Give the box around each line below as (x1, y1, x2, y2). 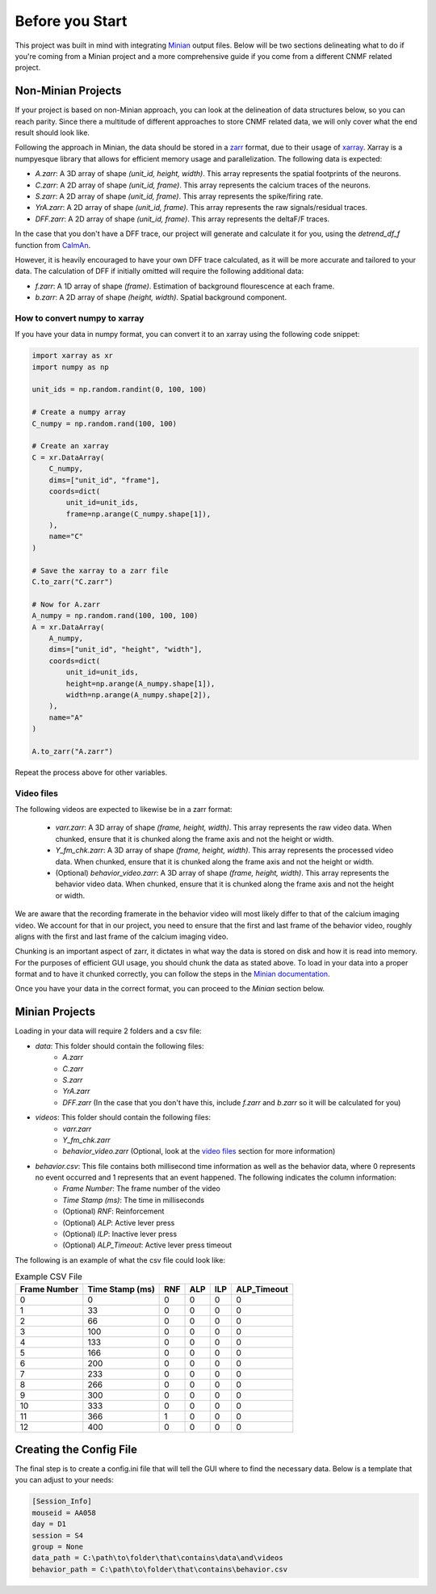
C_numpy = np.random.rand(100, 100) (31, 418, 178, 428)
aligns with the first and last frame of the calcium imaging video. (15, 932, 229, 941)
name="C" (48, 532, 84, 541)
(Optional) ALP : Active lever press (62, 1218, 175, 1227)
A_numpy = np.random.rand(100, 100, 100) (31, 611, 199, 620)
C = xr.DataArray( (31, 452, 105, 462)
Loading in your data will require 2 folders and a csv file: (15, 1026, 202, 1036)
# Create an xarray (31, 441, 109, 451)
